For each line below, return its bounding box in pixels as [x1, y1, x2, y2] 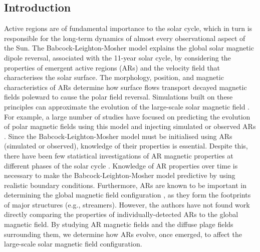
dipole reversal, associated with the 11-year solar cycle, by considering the [4, 52, 231, 62]
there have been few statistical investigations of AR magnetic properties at [4, 150, 233, 160]
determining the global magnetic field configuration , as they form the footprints [4, 189, 251, 200]
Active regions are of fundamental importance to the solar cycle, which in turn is [4, 23, 252, 33]
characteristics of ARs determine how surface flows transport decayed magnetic [4, 81, 247, 92]
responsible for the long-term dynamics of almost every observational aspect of [4, 32, 245, 43]
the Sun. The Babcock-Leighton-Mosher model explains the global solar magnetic [4, 42, 254, 53]
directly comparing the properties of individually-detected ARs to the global [4, 209, 238, 219]
